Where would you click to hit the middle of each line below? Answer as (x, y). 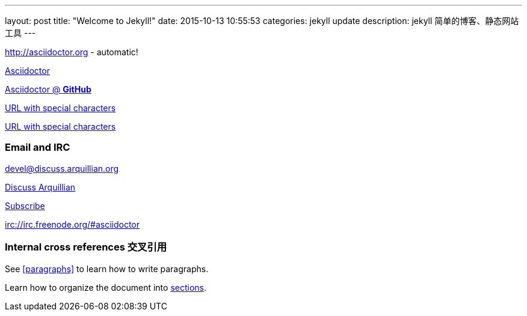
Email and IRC (38, 147)
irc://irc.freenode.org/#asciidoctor (72, 224)
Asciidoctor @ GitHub (48, 89)
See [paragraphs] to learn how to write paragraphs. (107, 269)
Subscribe (25, 205)
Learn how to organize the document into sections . (106, 287)
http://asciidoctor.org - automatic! (72, 52)
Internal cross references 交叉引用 (86, 247)
